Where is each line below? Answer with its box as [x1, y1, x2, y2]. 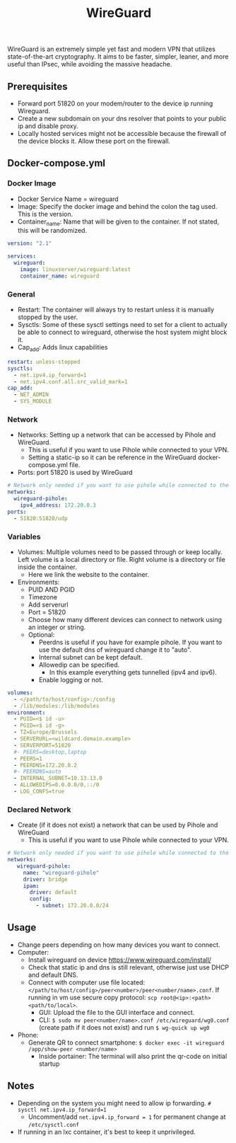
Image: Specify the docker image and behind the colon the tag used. [17, 202, 218, 210]
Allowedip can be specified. [38, 660, 120, 669]
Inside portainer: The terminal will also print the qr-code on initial [38, 1052, 228, 1060]
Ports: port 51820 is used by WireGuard [17, 469, 133, 477]
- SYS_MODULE [13, 398, 52, 405]
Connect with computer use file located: [28, 978, 146, 987]
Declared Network [7, 805, 71, 815]
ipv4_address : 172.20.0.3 [20, 502, 97, 509]
